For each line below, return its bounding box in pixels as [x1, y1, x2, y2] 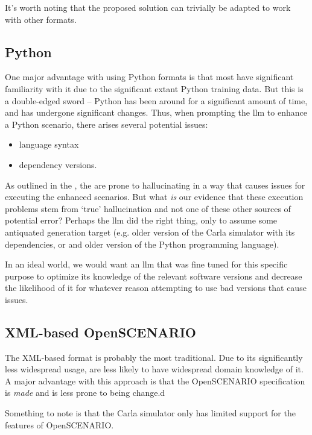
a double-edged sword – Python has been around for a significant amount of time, [5, 94, 308, 107]
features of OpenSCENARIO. [5, 418, 114, 431]
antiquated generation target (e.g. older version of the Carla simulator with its [5, 225, 295, 238]
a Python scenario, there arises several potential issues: [5, 117, 208, 130]
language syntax [19, 138, 79, 151]
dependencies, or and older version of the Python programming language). [5, 237, 279, 250]
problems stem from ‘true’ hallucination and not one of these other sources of [5, 202, 291, 214]
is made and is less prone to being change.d [5, 386, 165, 399]
